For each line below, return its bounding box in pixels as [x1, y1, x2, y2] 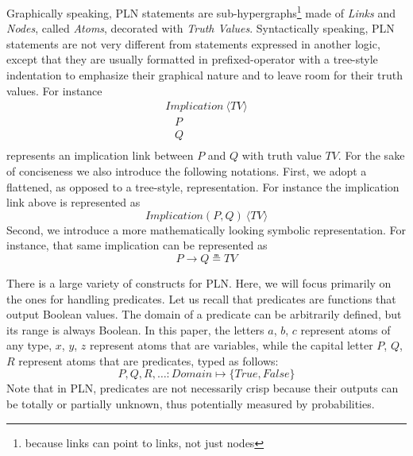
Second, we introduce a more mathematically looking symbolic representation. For [6, 221, 406, 238]
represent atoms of [300, 321, 391, 338]
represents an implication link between [6, 147, 194, 164]
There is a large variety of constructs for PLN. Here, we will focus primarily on [6, 274, 392, 291]
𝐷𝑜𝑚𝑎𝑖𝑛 [171, 369, 213, 381]
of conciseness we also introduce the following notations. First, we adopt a [6, 162, 367, 179]
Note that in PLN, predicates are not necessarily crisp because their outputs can [6, 380, 399, 396]
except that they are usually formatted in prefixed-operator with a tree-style [6, 51, 378, 68]
